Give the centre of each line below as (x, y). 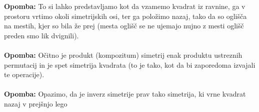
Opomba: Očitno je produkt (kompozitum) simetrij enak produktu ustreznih (123, 55)
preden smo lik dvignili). (41, 35)
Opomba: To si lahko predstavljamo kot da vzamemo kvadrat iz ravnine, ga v (125, 6)
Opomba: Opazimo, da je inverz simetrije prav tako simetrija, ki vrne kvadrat (125, 94)
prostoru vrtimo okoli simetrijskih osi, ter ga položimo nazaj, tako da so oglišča (125, 16)
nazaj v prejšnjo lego (36, 103)
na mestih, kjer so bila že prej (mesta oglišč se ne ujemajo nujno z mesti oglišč (124, 26)
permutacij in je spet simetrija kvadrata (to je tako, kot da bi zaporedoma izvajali (130, 64)
